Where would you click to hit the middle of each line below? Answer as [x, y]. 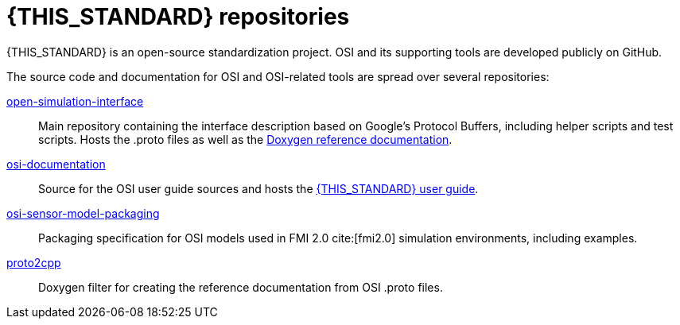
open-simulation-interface [75, 101]
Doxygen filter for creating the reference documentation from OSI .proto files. [241, 287]
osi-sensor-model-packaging [83, 213]
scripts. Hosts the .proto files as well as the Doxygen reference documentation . [245, 139]
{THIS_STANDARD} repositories [178, 17]
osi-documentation [56, 164]
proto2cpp [34, 262]
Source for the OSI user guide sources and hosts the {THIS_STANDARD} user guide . [258, 188]
